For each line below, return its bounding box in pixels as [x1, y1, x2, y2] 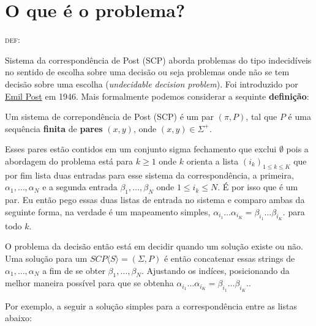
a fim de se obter [42, 264, 105, 276]
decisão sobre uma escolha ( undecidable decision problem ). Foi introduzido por [5, 77, 298, 90]
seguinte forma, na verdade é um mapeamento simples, [5, 205, 211, 218]
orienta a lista [186, 154, 239, 167]
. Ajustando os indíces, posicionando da [141, 264, 290, 276]
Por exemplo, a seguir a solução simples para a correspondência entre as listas [5, 299, 297, 312]
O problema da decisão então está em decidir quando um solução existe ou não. [5, 240, 303, 253]
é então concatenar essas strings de [164, 252, 295, 265]
